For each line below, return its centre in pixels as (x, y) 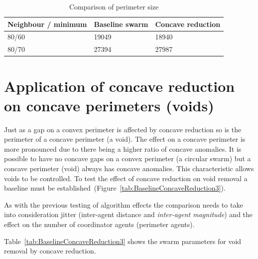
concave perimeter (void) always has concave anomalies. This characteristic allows (129, 168)
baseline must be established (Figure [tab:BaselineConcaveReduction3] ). (115, 188)
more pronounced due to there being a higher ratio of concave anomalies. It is (123, 148)
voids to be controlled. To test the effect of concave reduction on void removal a (126, 178)
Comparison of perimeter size (114, 6)
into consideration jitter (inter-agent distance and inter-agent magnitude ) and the (129, 214)
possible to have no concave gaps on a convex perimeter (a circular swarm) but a (128, 158)
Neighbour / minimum (47, 24)
